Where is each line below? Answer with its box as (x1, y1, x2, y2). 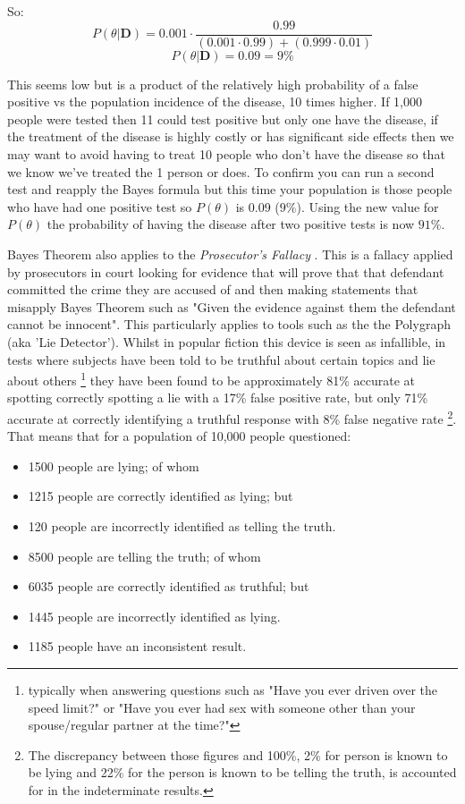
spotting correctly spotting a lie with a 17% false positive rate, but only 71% (7, 388, 428, 407)
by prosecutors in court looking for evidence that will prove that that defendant (7, 262, 444, 281)
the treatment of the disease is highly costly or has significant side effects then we (7, 127, 454, 146)
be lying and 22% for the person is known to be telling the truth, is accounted (28, 763, 457, 782)
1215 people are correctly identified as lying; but (28, 487, 293, 505)
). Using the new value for (296, 197, 439, 216)
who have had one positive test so (7, 197, 192, 216)
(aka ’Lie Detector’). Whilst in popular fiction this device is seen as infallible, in (7, 332, 446, 351)
